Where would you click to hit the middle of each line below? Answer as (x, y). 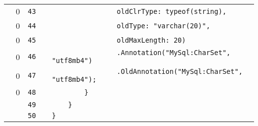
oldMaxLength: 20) (151, 40)
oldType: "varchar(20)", (163, 26)
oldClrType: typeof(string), (172, 11)
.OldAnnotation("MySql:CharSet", (180, 71)
